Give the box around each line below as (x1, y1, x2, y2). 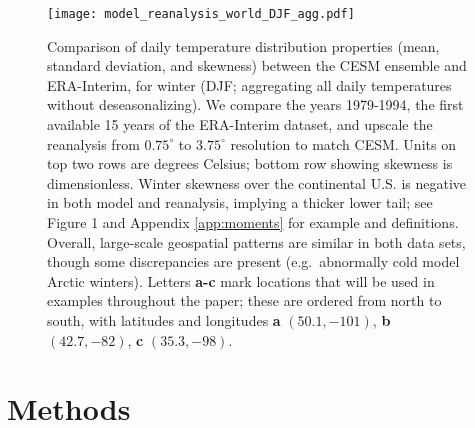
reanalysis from (47, 133, 140, 154)
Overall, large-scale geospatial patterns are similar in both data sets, (47, 231, 466, 252)
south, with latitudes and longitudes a (47, 309, 281, 330)
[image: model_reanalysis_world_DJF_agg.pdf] (47, 7, 355, 21)
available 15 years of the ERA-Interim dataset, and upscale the (47, 114, 433, 135)
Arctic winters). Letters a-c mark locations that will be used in (47, 270, 435, 291)
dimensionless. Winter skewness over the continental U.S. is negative (47, 172, 467, 193)
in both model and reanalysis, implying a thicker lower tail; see (47, 192, 433, 213)
